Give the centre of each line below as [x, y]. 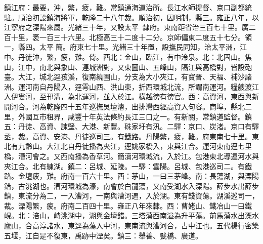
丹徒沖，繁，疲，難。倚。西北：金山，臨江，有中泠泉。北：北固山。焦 [135, 56]
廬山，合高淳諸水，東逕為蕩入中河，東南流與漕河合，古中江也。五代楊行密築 [131, 226]
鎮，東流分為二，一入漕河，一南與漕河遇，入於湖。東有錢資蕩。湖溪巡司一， [131, 196]
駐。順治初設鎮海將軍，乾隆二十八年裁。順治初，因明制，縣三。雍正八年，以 [131, 17]
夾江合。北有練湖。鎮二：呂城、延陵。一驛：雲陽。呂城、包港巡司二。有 [124, 166]
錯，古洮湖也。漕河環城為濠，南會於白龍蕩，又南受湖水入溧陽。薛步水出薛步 [131, 186]
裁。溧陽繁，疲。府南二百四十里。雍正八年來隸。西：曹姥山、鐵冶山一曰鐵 [128, 205]
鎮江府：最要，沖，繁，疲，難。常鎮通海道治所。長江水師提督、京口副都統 [128, 7]
